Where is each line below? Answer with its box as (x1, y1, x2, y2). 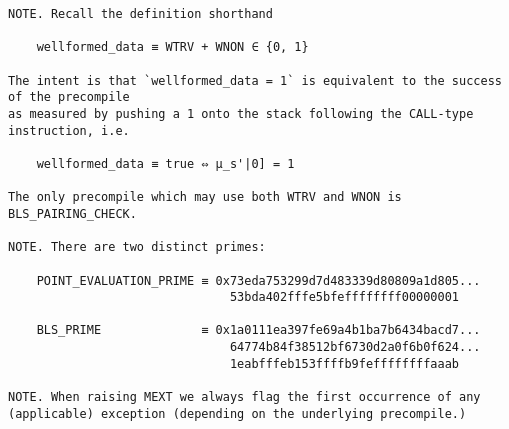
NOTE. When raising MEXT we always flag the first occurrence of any (8, 390, 481, 405)
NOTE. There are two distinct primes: (8, 240, 266, 255)
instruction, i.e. (8, 123, 130, 138)
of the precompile (8, 90, 130, 105)
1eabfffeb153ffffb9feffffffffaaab (229, 356, 460, 371)
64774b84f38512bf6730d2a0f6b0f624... (229, 340, 481, 355)
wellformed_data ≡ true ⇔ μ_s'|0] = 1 (36, 156, 295, 171)
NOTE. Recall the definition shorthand (8, 7, 273, 21)
